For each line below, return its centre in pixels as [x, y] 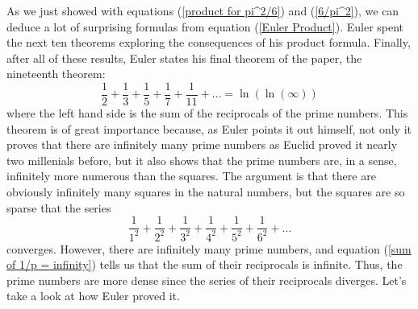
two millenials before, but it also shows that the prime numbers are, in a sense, [202, 160]
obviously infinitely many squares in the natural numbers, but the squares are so [206, 192]
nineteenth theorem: [56, 74]
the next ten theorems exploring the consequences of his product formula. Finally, [209, 42]
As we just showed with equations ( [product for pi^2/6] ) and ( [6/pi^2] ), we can [203, 10]
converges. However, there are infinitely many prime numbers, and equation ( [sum [209, 248]
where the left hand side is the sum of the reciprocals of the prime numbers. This [207, 113]
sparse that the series [59, 207]
